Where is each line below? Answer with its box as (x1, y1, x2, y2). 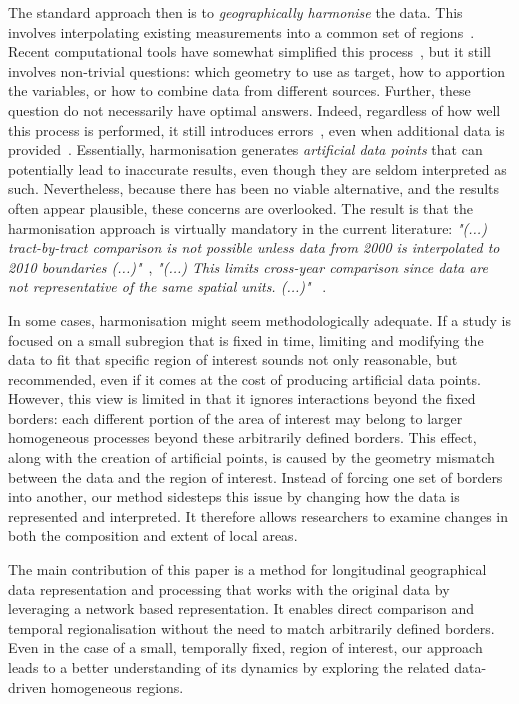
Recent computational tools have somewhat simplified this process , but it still (8, 41, 491, 62)
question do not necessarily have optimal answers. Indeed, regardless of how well (8, 99, 501, 120)
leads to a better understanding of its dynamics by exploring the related (8, 657, 450, 677)
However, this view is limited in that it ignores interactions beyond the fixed (8, 388, 476, 409)
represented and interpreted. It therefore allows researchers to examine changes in (8, 505, 509, 526)
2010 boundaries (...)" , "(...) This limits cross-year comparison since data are (8, 256, 489, 277)
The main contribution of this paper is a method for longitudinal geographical (8, 559, 487, 580)
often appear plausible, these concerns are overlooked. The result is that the (8, 197, 473, 218)
